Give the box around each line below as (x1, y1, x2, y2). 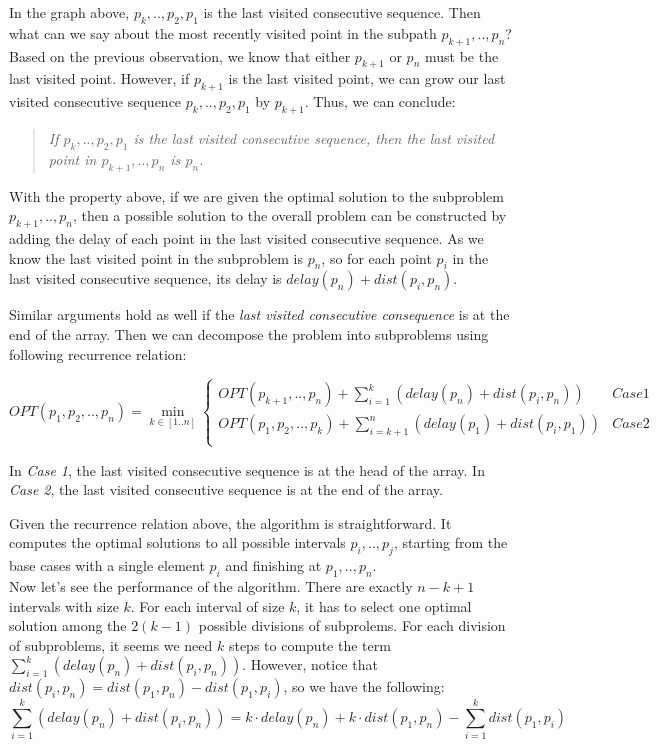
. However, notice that (242, 654, 378, 675)
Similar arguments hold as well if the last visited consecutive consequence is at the (9, 304, 510, 325)
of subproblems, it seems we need (9, 634, 213, 655)
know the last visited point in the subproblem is (9, 247, 303, 268)
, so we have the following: (283, 676, 445, 697)
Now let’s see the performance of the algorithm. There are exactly (9, 575, 413, 596)
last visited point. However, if (9, 68, 190, 89)
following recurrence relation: (9, 343, 187, 364)
